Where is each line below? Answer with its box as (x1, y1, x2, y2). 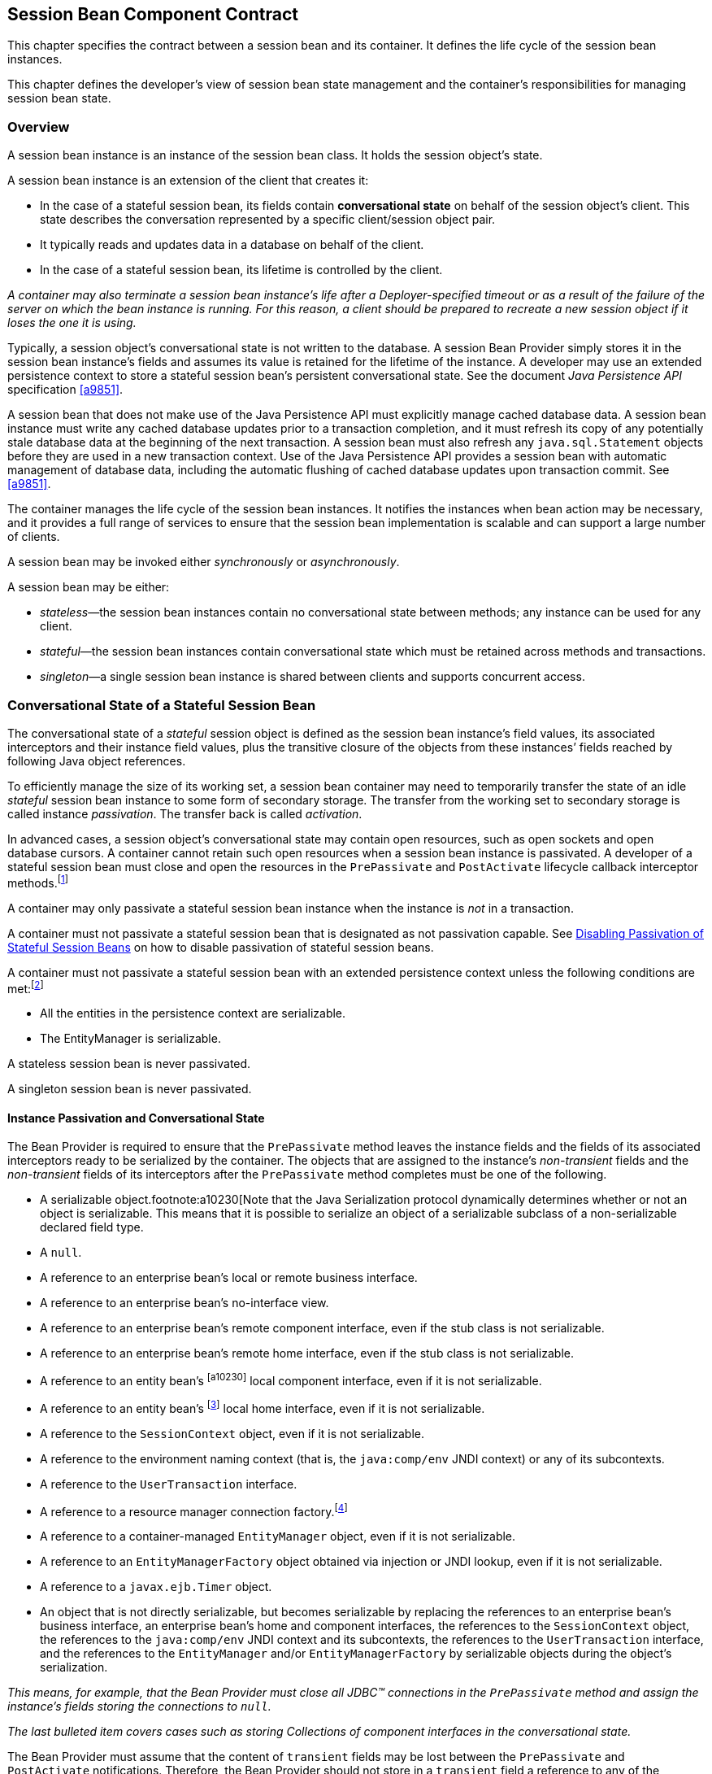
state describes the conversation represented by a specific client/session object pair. (40, 212, 496, 227)
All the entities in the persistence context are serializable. (40, 1006, 346, 1021)
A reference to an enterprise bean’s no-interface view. (40, 1296, 329, 1310)
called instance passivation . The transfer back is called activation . (7, 806, 363, 821)
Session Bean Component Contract (7, 4, 298, 24)
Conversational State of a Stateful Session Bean (7, 696, 316, 713)
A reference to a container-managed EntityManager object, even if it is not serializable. (40, 1529, 516, 1544)
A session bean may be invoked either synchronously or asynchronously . (7, 555, 400, 569)
